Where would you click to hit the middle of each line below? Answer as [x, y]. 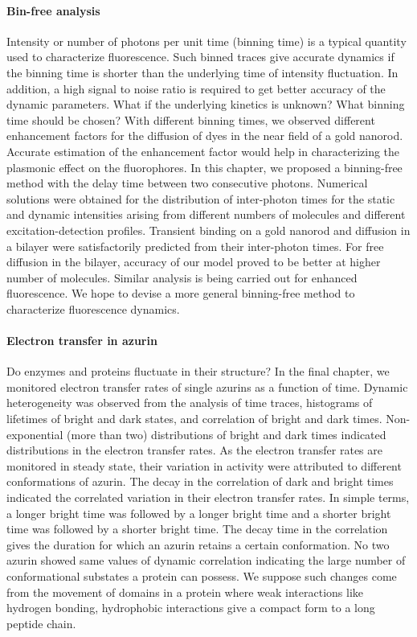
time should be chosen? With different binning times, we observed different [191, 119]
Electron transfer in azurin [82, 341]
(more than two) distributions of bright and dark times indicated [227, 434]
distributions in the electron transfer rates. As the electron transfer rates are [194, 450]
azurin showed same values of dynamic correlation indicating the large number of [206, 560]
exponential [35, 434]
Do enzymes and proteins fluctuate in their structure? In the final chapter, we [198, 371]
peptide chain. [41, 623]
